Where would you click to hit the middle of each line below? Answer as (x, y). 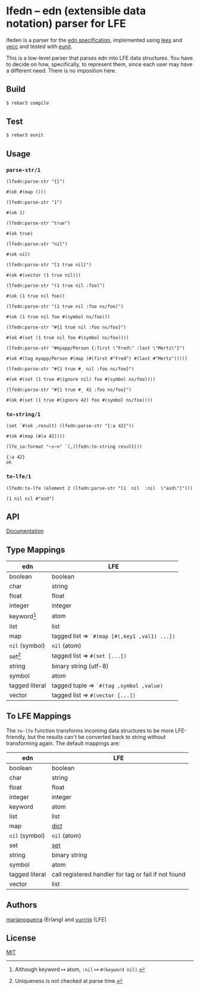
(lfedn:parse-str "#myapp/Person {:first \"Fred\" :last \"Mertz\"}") (96, 348)
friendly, (16, 737)
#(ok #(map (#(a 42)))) (36, 436)
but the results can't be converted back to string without (97, 737)
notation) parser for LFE (66, 24)
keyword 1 (23, 616)
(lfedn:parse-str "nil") (37, 244)
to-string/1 (24, 414)
